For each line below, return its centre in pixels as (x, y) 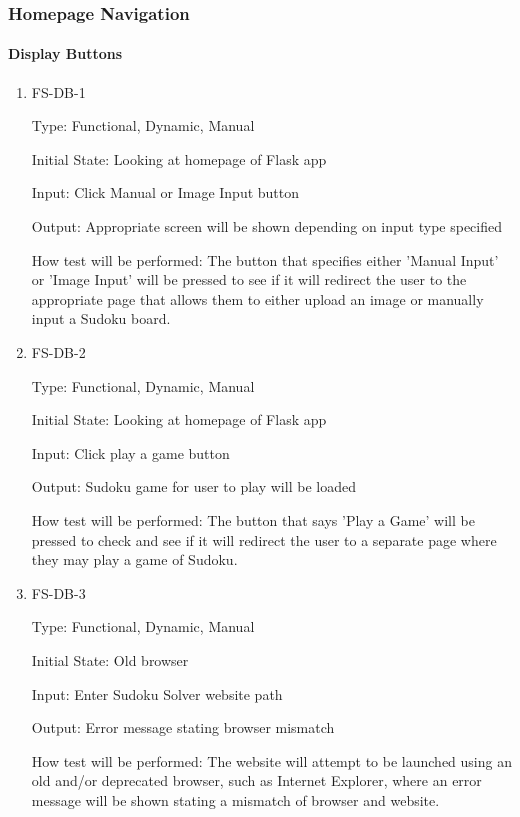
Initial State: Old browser (110, 659)
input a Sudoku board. (101, 318)
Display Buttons (65, 53)
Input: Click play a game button (130, 452)
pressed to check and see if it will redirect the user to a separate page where (264, 539)
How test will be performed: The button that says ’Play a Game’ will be (253, 519)
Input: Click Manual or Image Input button (165, 192)
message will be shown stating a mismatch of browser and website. (235, 799)
